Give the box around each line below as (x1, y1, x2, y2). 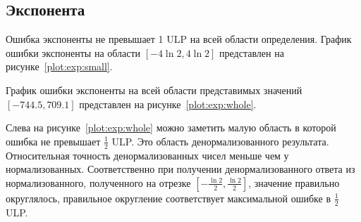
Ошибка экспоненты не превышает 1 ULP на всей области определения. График (6, 32, 352, 46)
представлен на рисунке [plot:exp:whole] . (79, 96, 257, 111)
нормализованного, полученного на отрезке (6, 175, 191, 190)
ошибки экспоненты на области (6, 45, 141, 60)
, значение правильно (248, 175, 340, 190)
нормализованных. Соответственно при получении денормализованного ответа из (6, 162, 355, 176)
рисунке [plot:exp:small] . (6, 59, 113, 74)
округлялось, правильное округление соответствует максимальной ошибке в (6, 190, 331, 205)
